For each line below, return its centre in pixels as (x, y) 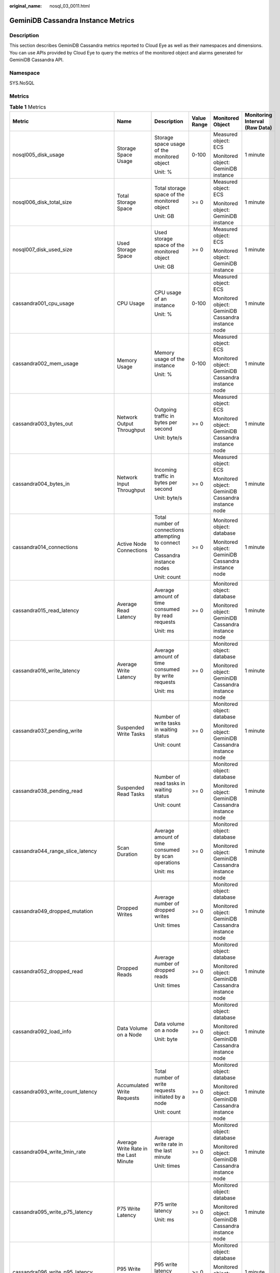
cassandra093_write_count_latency (55, 1091)
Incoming (165, 469)
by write (164, 676)
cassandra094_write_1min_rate (49, 1152)
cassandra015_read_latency (46, 610)
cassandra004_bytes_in (41, 484)
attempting (167, 536)
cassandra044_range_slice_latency (55, 851)
